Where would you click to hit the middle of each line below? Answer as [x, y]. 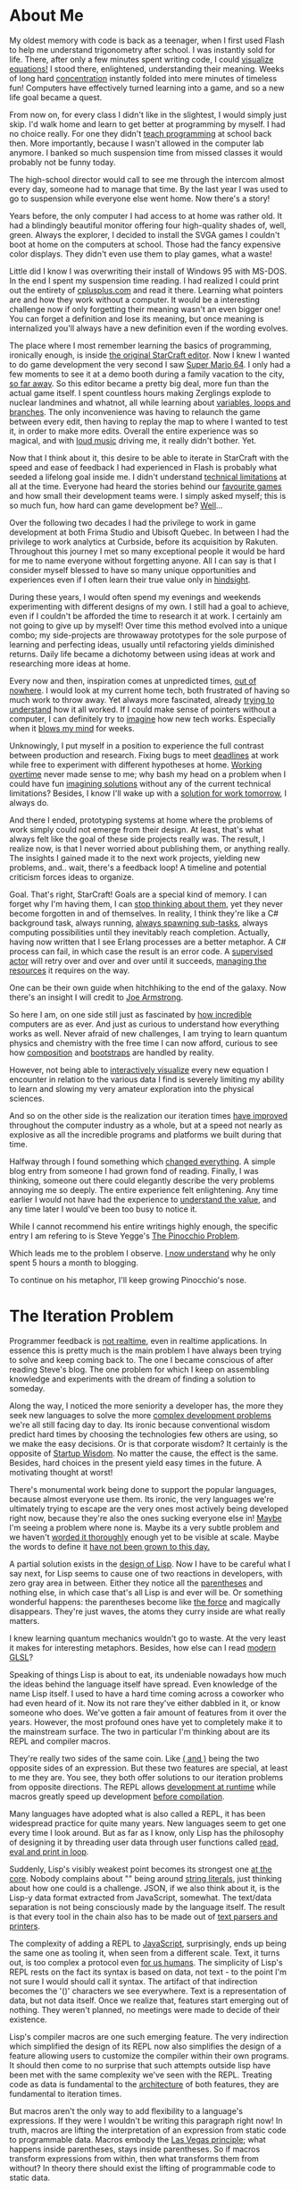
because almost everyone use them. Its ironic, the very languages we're [142, 1499]
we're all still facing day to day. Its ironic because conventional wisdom [140, 1425]
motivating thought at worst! [61, 1472]
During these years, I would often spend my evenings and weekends [135, 596]
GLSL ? [21, 1657]
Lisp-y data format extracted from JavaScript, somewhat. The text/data [141, 1898]
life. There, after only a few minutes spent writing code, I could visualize [142, 59]
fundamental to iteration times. [66, 2093]
